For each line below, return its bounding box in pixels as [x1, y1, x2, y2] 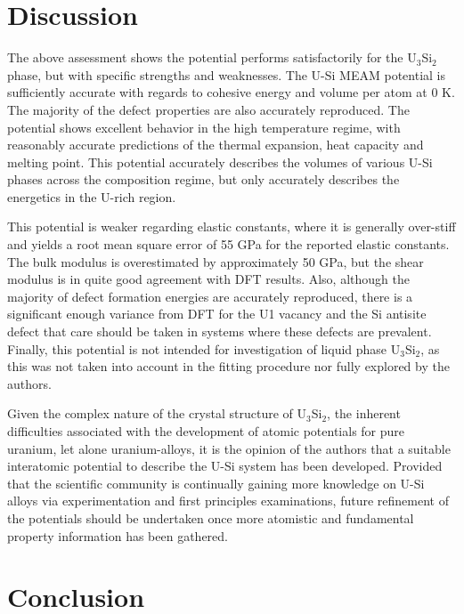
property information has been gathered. [7, 526, 228, 545]
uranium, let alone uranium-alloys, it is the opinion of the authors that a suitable [7, 439, 451, 457]
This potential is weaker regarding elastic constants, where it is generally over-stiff [7, 217, 456, 236]
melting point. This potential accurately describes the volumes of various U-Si [7, 152, 433, 171]
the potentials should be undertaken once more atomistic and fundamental [7, 508, 414, 527]
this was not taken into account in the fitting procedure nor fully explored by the [7, 357, 450, 376]
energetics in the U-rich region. [7, 187, 176, 206]
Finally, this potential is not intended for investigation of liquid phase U [7, 339, 401, 358]
